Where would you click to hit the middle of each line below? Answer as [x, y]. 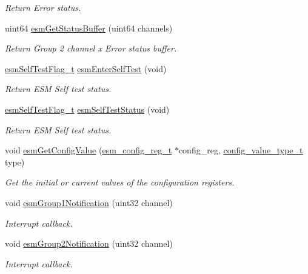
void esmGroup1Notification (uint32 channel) [89, 202]
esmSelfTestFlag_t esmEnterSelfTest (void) [86, 68]
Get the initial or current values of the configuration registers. [120, 182]
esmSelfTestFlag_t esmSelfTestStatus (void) [87, 109]
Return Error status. [43, 7]
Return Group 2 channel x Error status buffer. [91, 48]
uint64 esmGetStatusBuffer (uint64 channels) [89, 28]
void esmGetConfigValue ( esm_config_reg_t [89, 150]
